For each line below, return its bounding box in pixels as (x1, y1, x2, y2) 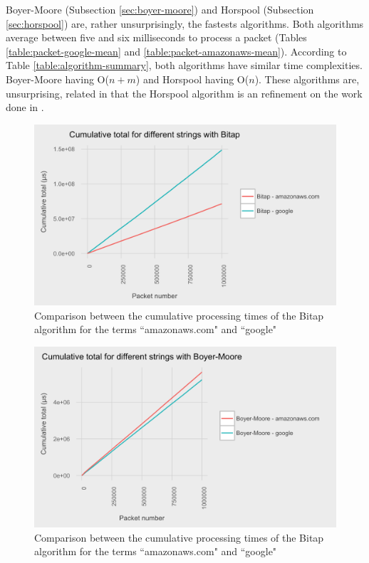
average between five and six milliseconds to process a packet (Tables (6, 30, 307, 45)
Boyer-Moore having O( (6, 71, 109, 86)
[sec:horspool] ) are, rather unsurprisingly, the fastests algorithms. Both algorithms (6, 16, 364, 31)
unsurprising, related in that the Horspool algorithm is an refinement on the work (6, 85, 363, 100)
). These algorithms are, (254, 71, 360, 86)
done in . (6, 100, 44, 115)
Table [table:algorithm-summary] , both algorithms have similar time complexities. (6, 58, 363, 73)
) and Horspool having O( (135, 71, 249, 86)
